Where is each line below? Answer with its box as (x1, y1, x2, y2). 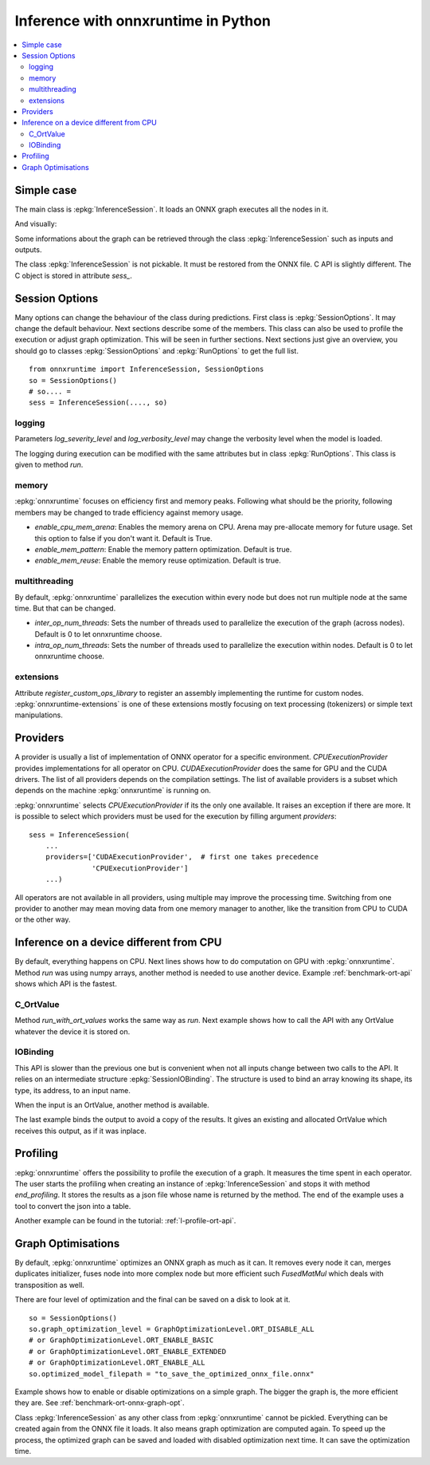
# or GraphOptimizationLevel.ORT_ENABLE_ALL (29, 1358, 206, 1368)
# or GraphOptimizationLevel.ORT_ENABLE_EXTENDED (29, 1347, 227, 1356)
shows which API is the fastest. (14, 979, 117, 989)
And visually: (14, 219, 57, 229)
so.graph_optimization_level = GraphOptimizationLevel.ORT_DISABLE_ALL (29, 1325, 315, 1333)
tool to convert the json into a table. (14, 1201, 131, 1210)
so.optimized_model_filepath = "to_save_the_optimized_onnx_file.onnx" (29, 1369, 315, 1378)
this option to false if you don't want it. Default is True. (34, 533, 213, 543)
